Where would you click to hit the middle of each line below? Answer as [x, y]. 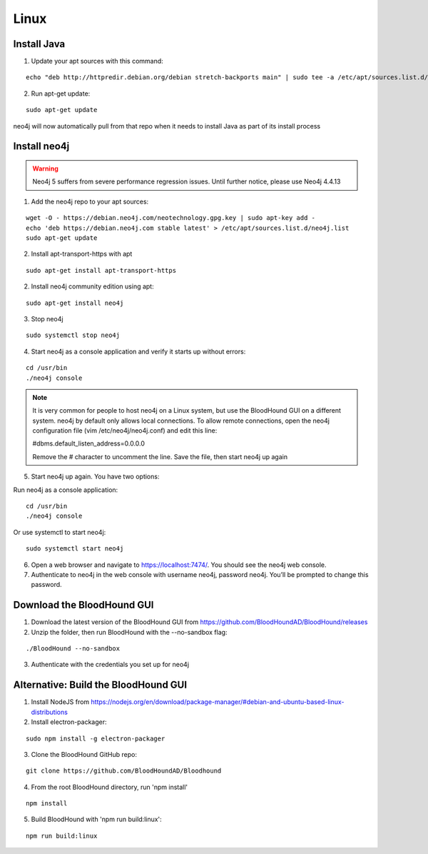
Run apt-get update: [61, 94]
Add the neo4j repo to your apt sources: [90, 201]
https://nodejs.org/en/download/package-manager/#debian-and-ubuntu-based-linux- [218, 702]
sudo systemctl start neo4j [75, 549]
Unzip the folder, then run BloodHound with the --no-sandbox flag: [129, 632]
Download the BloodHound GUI [83, 605]
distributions [49, 712]
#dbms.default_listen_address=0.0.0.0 [89, 443]
